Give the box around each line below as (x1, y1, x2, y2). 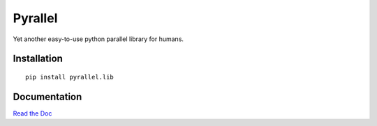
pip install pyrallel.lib (25, 73, 114, 81)
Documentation (13, 90, 82, 102)
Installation (13, 53, 63, 65)
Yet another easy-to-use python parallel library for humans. (13, 35, 184, 43)
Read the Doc (13, 109, 52, 118)
